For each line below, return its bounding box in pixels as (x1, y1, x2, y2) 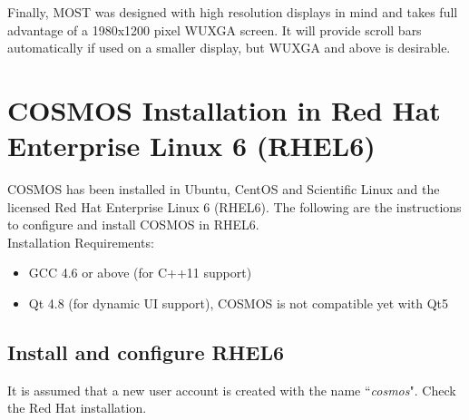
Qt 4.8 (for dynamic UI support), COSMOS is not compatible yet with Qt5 (28, 294, 449, 313)
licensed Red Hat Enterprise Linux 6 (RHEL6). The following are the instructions (7, 197, 462, 216)
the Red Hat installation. (7, 398, 147, 417)
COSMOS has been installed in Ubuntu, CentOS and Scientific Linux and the (7, 180, 440, 199)
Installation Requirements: (7, 232, 154, 251)
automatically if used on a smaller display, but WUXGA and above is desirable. (7, 38, 451, 57)
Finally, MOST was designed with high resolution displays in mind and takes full (7, 3, 458, 21)
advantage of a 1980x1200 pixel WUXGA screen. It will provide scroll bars (7, 20, 422, 39)
